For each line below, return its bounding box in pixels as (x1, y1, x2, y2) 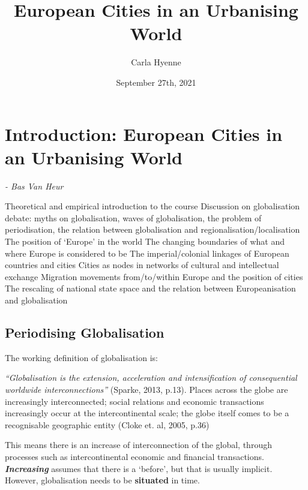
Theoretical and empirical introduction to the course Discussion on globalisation (5, 200, 300, 212)
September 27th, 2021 (116, 76, 196, 88)
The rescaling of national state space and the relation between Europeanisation (5, 282, 296, 294)
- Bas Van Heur (5, 179, 64, 192)
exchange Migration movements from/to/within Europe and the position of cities (5, 270, 303, 282)
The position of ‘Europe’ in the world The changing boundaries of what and (5, 235, 285, 247)
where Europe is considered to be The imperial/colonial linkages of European (5, 246, 289, 259)
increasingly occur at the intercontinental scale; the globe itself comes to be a (5, 407, 289, 419)
